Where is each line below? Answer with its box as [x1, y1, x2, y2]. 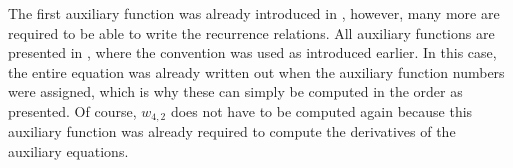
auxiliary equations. [8, 141, 129, 162]
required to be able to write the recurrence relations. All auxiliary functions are [8, 22, 495, 43]
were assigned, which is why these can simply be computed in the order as [8, 81, 463, 102]
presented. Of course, [8, 100, 137, 121]
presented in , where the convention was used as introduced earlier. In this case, [8, 42, 497, 63]
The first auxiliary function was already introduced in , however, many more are [8, 3, 500, 23]
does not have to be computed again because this [170, 100, 473, 121]
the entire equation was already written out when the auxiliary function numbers [8, 61, 505, 82]
